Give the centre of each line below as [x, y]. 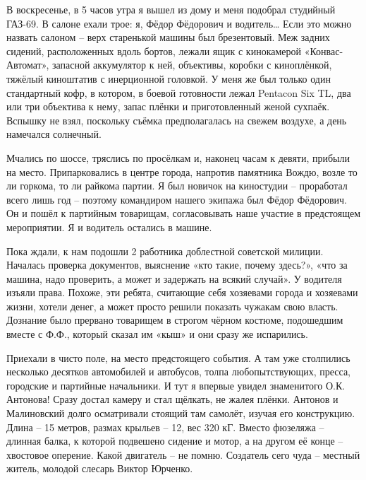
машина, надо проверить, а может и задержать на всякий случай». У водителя [174, 278]
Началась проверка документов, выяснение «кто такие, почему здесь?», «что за [177, 265]
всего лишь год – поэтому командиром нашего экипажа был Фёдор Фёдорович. [177, 199]
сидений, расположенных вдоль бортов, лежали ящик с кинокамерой [154, 51]
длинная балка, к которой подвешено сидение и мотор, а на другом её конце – [175, 441]
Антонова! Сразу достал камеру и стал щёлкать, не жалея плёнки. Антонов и [172, 399]
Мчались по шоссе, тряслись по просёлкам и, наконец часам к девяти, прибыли [178, 157]
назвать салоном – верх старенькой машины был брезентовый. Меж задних [168, 37]
